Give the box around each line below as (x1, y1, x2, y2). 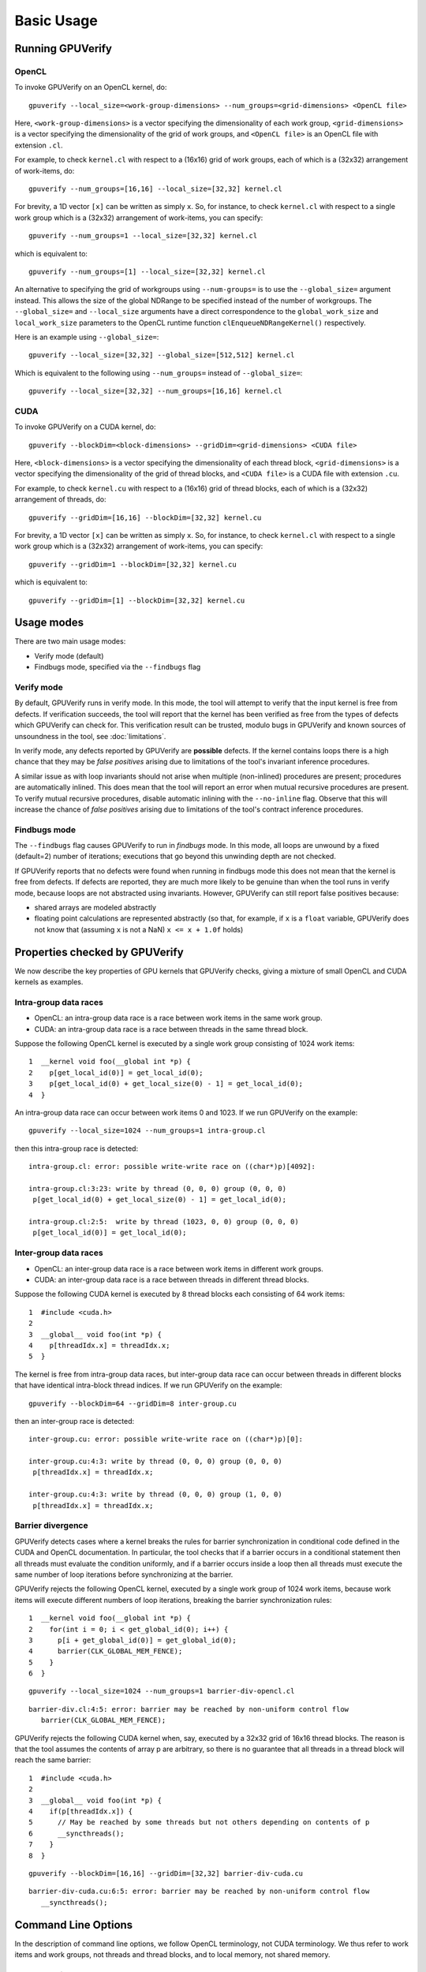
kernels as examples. (14, 977, 84, 987)
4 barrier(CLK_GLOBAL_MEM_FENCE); (28, 1647, 183, 1656)
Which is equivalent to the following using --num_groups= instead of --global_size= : (14, 368, 303, 378)
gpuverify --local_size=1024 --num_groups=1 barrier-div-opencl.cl (28, 1686, 295, 1696)
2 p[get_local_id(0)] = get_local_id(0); (28, 1068, 204, 1077)
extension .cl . (14, 140, 63, 150)
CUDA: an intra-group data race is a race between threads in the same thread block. (34, 1024, 308, 1033)
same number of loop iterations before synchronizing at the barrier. (14, 1570, 234, 1579)
